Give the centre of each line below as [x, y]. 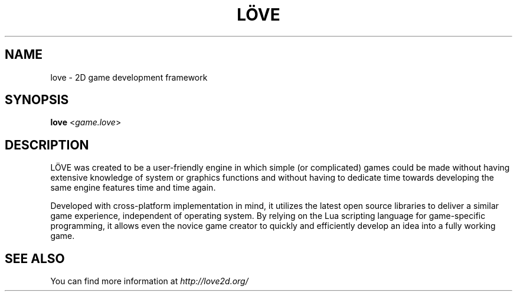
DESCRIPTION [47, 145]
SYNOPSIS [37, 100]
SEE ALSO [35, 258]
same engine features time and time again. [133, 188]
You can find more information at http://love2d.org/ [149, 281]
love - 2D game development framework [129, 77]
